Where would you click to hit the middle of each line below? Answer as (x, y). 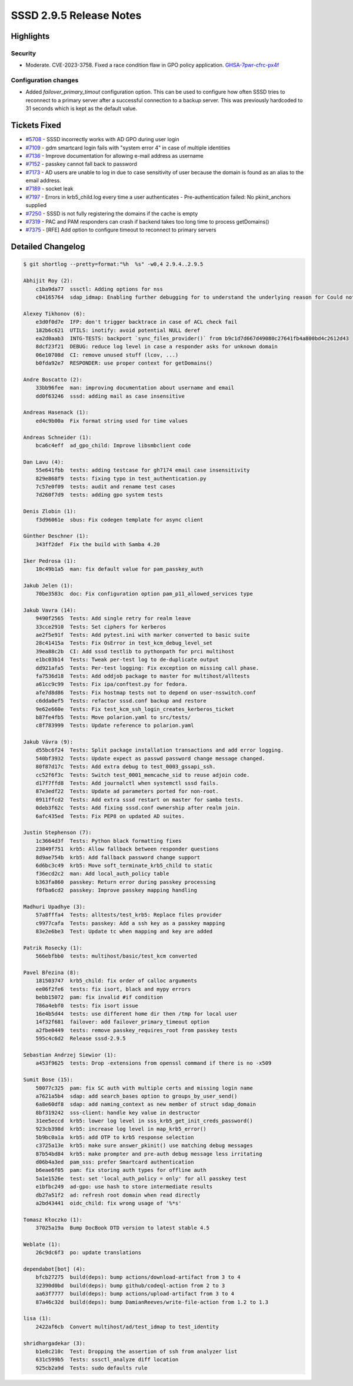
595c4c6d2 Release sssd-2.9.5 (81, 1038)
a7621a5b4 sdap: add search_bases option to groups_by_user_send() (136, 1096)
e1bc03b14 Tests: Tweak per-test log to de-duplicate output (127, 660)
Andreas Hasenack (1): (56, 413)
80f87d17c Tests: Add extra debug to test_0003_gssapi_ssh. (126, 767)
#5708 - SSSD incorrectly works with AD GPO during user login (102, 139)
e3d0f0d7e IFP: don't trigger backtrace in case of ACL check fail (136, 322)
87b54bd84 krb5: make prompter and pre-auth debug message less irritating (149, 1154)
